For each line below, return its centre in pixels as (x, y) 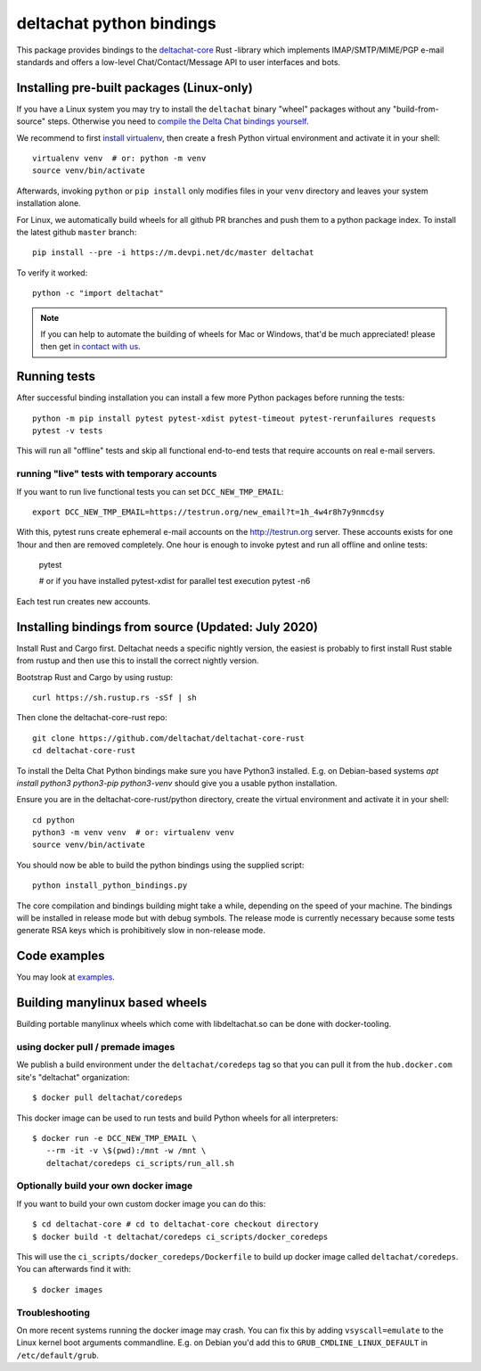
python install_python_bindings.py (110, 886)
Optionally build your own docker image (105, 1186)
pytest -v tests (68, 431)
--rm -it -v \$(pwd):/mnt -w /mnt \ (126, 1151)
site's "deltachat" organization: (73, 1077)
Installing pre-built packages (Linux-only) (135, 88)
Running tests (56, 377)
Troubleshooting (53, 1312)
